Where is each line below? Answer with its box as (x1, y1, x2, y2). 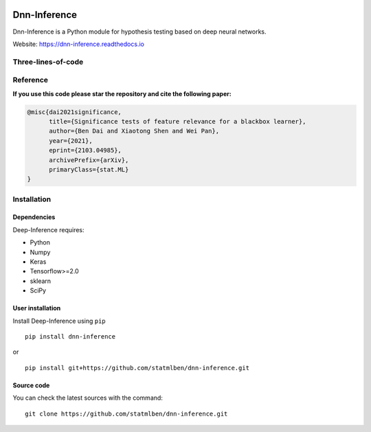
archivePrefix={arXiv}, (49, 156, 129, 164)
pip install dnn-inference (25, 333, 116, 340)
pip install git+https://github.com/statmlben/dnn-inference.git (25, 364, 250, 372)
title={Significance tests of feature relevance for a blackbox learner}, (49, 117, 306, 125)
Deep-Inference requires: (12, 225, 85, 234)
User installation (12, 304, 61, 312)
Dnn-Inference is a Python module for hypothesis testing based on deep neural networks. (12, 27, 267, 36)
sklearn (30, 277, 52, 285)
